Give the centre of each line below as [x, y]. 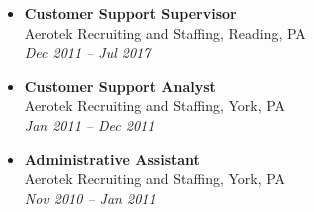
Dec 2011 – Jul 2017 [87, 52]
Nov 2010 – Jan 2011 [90, 197]
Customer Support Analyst [120, 85]
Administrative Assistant [112, 158]
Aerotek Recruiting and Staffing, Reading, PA [165, 32]
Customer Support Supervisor [130, 13]
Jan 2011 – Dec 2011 [89, 124]
